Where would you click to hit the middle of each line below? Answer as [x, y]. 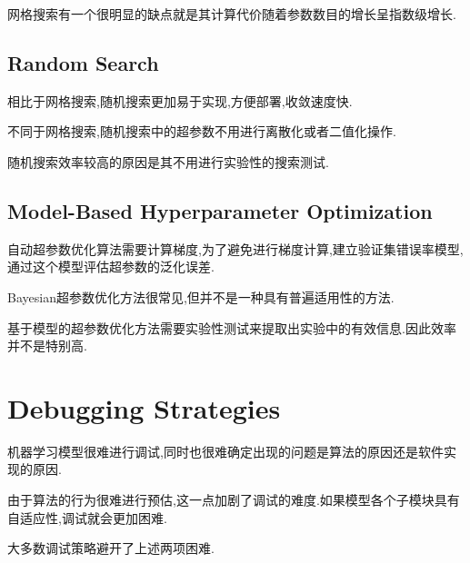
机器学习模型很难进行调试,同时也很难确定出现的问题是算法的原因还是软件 [225, 451]
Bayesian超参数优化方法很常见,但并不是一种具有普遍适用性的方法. [201, 296]
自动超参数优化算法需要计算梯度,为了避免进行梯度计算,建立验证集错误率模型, [235, 248]
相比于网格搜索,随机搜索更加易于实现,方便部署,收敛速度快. [180, 100]
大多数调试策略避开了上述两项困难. [111, 548]
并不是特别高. [47, 346]
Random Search [83, 62]
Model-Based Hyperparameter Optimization [220, 210]
